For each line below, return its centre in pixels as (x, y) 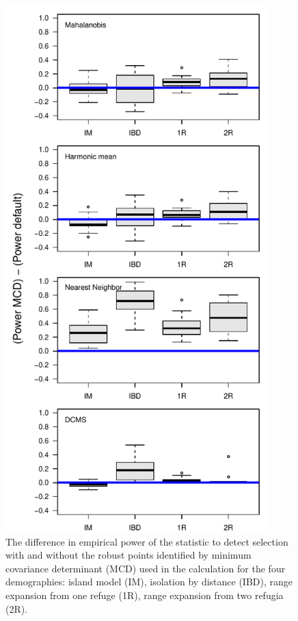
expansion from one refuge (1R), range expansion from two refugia (145, 595)
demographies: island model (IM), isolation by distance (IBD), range (149, 582)
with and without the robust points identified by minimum (128, 555)
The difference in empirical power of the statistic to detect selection (147, 541)
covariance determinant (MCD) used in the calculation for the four (146, 568)
